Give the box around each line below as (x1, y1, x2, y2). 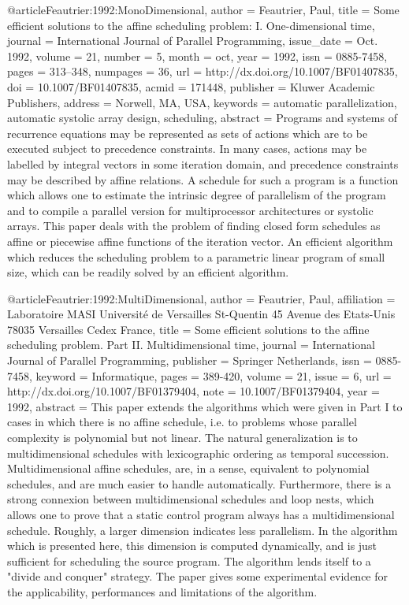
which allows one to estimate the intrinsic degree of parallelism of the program (7, 187, 386, 203)
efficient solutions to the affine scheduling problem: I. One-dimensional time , (7, 17, 375, 33)
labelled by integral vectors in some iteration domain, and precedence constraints (7, 155, 399, 172)
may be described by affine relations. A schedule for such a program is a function (7, 171, 399, 187)
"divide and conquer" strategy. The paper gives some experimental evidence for (7, 568, 388, 585)
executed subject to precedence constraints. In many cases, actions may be (7, 140, 367, 157)
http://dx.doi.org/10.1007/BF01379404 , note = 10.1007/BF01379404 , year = (7, 383, 381, 399)
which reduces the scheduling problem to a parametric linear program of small (7, 248, 385, 265)
